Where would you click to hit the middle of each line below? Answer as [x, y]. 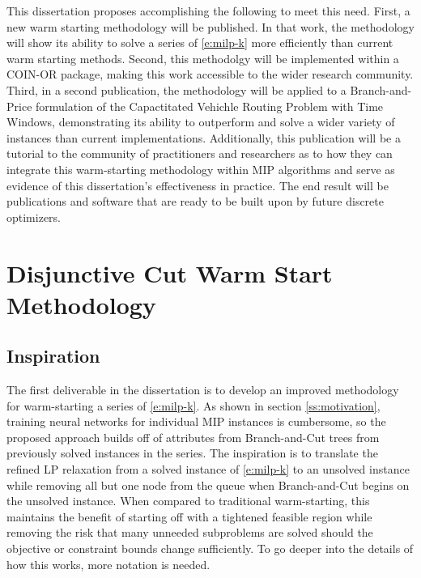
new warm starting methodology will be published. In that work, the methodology [210, 26]
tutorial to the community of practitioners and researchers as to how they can [200, 153]
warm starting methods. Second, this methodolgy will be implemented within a [203, 58]
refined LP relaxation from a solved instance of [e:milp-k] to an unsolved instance [208, 469]
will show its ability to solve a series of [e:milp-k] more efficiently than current [200, 42]
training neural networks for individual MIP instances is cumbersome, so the [196, 421]
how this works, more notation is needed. [108, 564]
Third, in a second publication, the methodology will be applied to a [176, 89]
